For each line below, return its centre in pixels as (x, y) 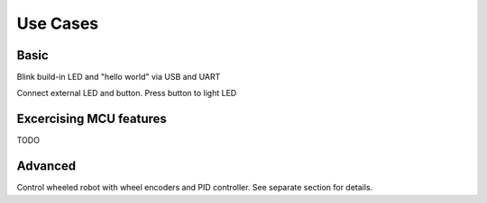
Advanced (46, 166)
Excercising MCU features (92, 119)
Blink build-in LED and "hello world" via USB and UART (119, 77)
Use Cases (58, 23)
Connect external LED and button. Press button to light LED (127, 93)
